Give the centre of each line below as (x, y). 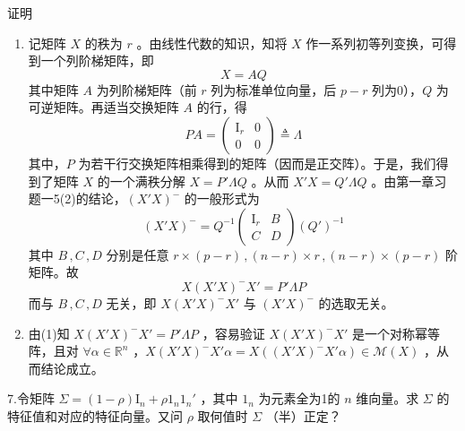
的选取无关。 (356, 302)
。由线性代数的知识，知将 (212, 43)
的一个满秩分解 (141, 181)
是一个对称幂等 (396, 333)
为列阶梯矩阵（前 (146, 89)
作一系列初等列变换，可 (375, 43)
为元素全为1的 (299, 398)
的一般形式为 (222, 198)
